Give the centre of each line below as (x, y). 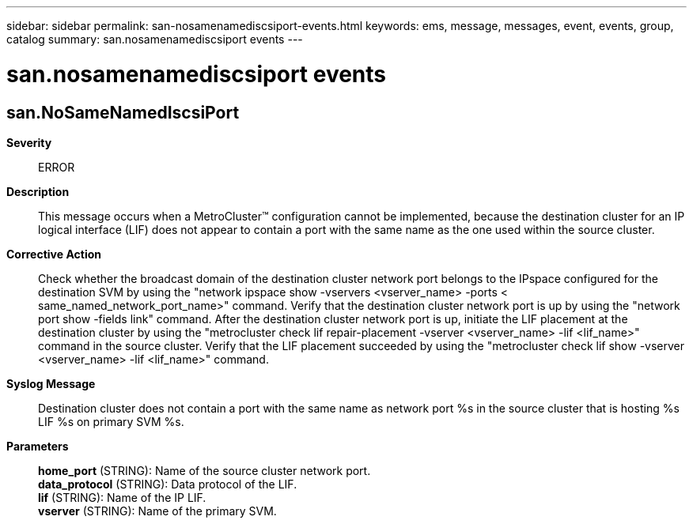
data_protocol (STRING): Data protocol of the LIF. (168, 484)
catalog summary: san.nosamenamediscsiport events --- (155, 39)
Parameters (38, 446)
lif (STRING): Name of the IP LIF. (122, 497)
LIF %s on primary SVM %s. (111, 421)
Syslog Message (51, 383)
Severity (29, 142)
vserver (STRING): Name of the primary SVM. (157, 511)
